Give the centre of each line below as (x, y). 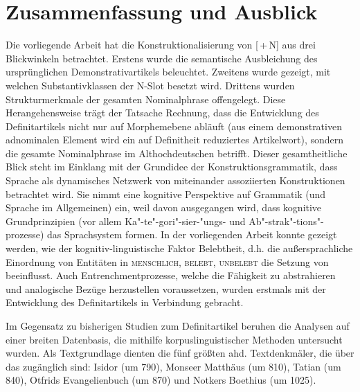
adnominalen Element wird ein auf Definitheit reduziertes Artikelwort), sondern (175, 140)
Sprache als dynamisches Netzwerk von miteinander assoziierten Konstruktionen (175, 180)
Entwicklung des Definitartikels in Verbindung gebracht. (125, 302)
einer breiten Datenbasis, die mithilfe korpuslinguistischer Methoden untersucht (174, 339)
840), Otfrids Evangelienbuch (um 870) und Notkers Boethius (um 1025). (161, 380)
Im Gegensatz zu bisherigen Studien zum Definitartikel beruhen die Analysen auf (178, 326)
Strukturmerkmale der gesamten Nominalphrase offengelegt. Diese (146, 99)
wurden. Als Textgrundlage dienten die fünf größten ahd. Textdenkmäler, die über (180, 353)
